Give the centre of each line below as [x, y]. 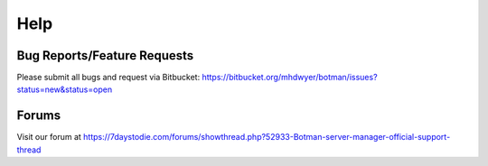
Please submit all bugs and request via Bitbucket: [108, 78]
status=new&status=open [65, 89]
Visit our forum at [49, 137]
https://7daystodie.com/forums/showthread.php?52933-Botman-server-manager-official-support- [267, 137]
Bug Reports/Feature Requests [105, 55]
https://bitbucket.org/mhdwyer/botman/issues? [290, 78]
